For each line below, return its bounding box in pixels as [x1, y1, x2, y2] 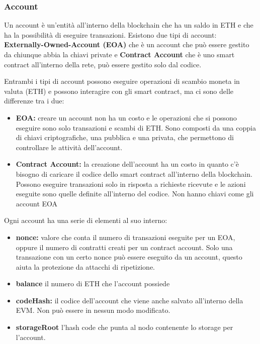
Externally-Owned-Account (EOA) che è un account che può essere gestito [4, 39, 249, 50]
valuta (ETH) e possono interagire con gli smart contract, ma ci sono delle [4, 85, 234, 96]
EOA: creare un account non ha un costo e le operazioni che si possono [16, 112, 237, 123]
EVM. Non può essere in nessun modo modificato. [16, 305, 170, 315]
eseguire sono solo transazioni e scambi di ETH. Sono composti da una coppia [16, 122, 256, 133]
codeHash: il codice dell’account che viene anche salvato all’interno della [16, 295, 243, 305]
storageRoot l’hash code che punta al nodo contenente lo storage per [16, 322, 233, 332]
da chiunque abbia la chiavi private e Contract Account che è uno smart [4, 49, 235, 59]
